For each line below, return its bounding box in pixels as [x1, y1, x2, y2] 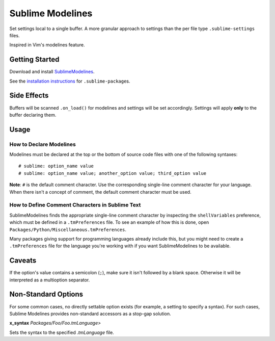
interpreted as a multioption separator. [9, 277, 90, 283]
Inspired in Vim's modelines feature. [9, 42, 85, 48]
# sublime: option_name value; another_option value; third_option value [18, 170, 207, 176]
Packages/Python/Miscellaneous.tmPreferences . [9, 226, 127, 232]
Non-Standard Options [9, 290, 84, 299]
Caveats [9, 256, 37, 265]
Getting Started [9, 55, 60, 64]
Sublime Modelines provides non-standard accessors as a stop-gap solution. [9, 310, 171, 317]
